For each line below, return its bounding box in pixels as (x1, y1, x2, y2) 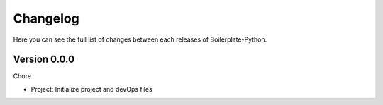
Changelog (13, 11, 79, 26)
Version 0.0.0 (13, 54, 74, 66)
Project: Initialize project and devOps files (30, 85, 152, 93)
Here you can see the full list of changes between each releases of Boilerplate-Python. (13, 35, 267, 44)
